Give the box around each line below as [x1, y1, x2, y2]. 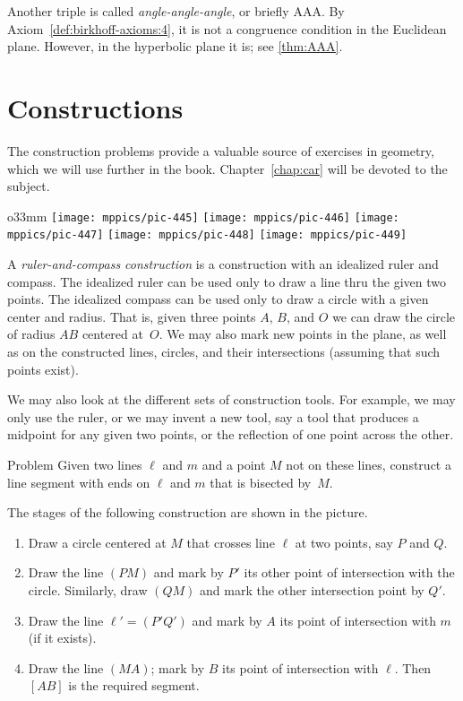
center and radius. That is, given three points [7, 307, 256, 325]
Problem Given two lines [7, 454, 142, 473]
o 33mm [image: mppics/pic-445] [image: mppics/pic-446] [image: [7, 206, 399, 225]
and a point [201, 454, 266, 473]
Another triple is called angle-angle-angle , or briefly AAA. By [7, 2, 345, 20]
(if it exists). [28, 628, 97, 647]
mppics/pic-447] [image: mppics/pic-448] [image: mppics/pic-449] [7, 229, 407, 242]
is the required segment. [68, 676, 200, 695]
